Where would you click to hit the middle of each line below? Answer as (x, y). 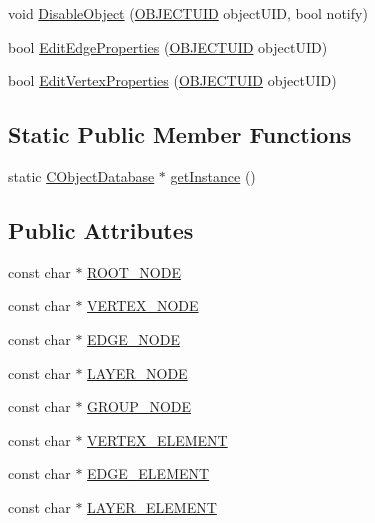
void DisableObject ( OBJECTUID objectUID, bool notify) (188, 13)
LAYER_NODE (137, 372)
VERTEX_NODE (143, 305)
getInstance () (213, 175)
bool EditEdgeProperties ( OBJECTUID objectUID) (168, 46)
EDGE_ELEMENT (148, 473)
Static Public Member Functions (180, 134)
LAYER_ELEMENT (152, 506)
